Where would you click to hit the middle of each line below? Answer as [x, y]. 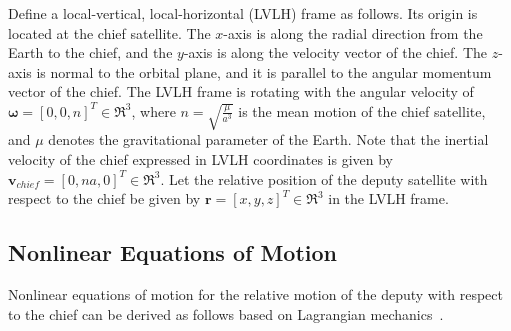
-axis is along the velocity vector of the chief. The [335, 52]
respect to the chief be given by [104, 198]
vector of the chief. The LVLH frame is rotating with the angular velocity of [241, 91]
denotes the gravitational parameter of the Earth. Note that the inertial [268, 139]
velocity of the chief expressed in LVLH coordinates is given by [200, 159]
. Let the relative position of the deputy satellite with [324, 178]
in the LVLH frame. [388, 198]
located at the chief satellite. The [109, 32]
